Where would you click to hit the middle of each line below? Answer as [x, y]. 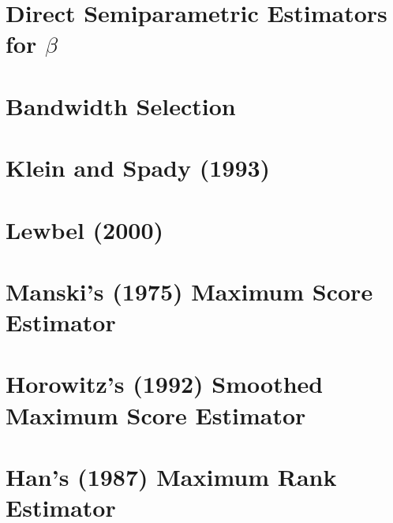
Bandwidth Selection [121, 105]
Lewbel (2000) [85, 229]
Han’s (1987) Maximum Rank [171, 476]
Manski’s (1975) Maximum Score [189, 291]
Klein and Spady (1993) [138, 168]
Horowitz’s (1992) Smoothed [165, 384]
